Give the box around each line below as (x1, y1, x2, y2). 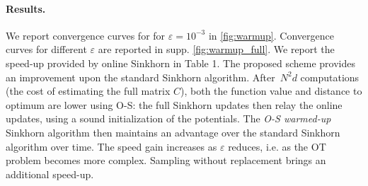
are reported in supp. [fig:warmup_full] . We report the (98, 42, 335, 57)
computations (300, 69, 360, 84)
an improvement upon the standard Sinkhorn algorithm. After (6, 69, 275, 84)
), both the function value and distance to (180, 83, 362, 98)
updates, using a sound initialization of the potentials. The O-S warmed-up (6, 111, 331, 126)
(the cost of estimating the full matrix (6, 83, 171, 98)
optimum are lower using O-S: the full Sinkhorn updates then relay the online (6, 97, 343, 112)
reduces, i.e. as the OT (228, 139, 326, 153)
